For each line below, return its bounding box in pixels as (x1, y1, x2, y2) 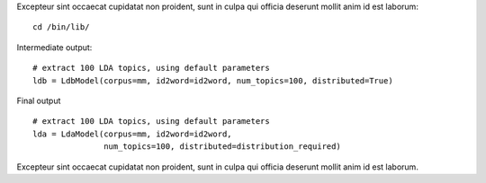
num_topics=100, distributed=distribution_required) (103, 142, 341, 152)
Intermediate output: (16, 41, 93, 53)
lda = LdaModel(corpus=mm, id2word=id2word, (32, 128, 233, 139)
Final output (16, 95, 61, 106)
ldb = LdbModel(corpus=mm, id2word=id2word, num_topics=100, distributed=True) (32, 75, 393, 85)
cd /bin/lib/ (32, 22, 90, 32)
